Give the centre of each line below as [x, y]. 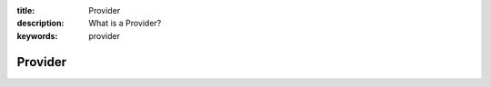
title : [26, 10]
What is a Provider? [125, 24]
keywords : [37, 35]
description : [40, 24]
